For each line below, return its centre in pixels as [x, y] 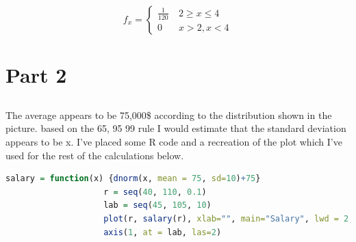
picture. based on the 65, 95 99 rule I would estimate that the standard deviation [176, 128]
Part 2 [36, 75]
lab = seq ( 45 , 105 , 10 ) [157, 205]
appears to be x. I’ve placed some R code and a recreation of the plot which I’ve [174, 141]
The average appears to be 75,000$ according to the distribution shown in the [169, 115]
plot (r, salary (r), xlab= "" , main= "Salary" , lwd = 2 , [229, 218]
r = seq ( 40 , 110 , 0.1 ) [155, 192]
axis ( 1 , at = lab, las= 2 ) [163, 232]
